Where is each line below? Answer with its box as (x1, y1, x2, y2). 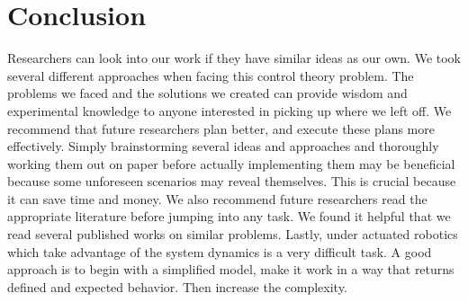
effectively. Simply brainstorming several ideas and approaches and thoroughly (7, 137, 439, 155)
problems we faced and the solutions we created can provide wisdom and (7, 84, 408, 102)
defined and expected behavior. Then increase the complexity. (7, 277, 347, 296)
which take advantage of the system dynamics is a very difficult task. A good (7, 242, 432, 261)
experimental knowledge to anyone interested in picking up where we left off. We (7, 101, 452, 120)
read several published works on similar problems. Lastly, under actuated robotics (7, 225, 458, 244)
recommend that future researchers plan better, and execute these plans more (7, 119, 435, 138)
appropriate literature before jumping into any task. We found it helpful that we (7, 207, 451, 226)
